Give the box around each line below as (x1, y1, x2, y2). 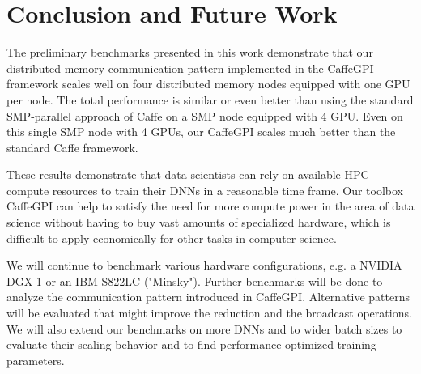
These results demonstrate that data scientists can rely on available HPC (6, 166, 369, 183)
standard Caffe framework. (6, 138, 138, 155)
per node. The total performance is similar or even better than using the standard (6, 91, 414, 108)
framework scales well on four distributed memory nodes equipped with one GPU (6, 75, 410, 92)
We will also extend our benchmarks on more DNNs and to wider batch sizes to (6, 320, 402, 337)
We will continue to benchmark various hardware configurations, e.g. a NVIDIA (6, 257, 402, 274)
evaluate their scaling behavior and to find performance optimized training (6, 336, 376, 353)
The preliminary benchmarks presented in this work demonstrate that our (6, 44, 373, 61)
